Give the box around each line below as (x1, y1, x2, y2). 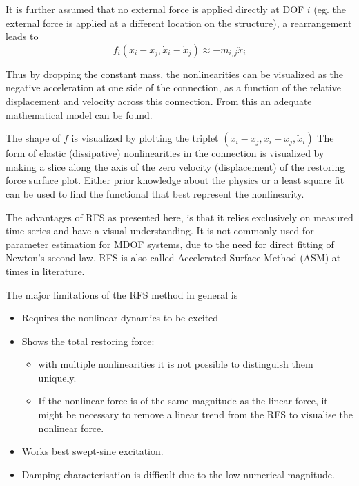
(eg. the (313, 2, 347, 16)
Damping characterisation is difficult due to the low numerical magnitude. (21, 467, 335, 481)
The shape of (6, 131, 61, 145)
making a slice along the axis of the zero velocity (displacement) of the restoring (6, 159, 345, 174)
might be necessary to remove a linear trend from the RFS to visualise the (38, 407, 353, 422)
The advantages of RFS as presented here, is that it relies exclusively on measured (6, 209, 353, 224)
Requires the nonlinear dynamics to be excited (21, 310, 219, 325)
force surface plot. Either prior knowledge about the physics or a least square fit (6, 173, 345, 187)
